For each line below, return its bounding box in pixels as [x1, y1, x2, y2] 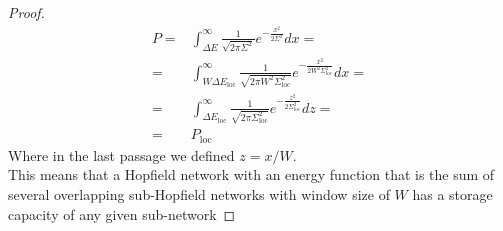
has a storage [412, 184, 493, 205]
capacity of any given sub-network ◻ [8, 203, 236, 224]
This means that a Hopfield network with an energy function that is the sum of [8, 164, 495, 185]
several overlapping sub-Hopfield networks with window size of [8, 184, 390, 205]
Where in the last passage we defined [8, 144, 235, 165]
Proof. [8, 2, 45, 22]
